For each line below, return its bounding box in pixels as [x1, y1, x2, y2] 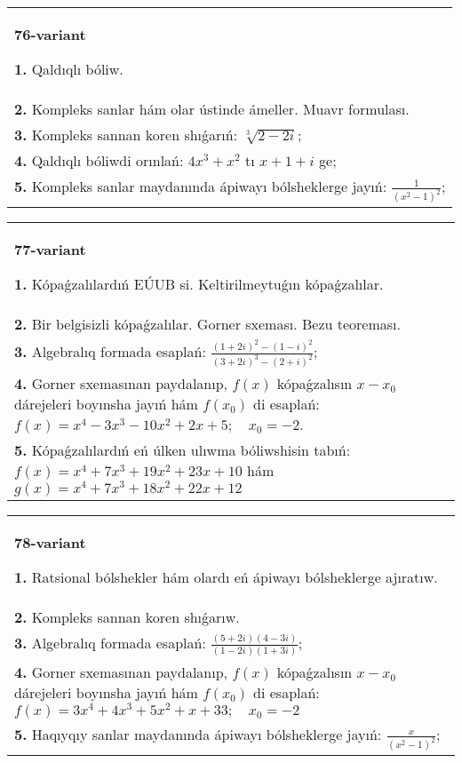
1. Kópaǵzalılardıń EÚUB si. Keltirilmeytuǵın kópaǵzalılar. [14, 274, 384, 295]
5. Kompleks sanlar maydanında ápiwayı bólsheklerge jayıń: [14, 176, 387, 196]
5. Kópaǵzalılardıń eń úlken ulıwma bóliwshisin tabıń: [14, 440, 351, 461]
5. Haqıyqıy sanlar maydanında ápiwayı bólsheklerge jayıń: [14, 723, 382, 744]
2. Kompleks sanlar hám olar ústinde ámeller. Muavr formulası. [14, 99, 410, 119]
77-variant [14, 239, 86, 260]
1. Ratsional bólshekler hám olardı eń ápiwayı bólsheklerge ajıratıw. [14, 567, 438, 588]
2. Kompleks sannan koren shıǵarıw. [14, 607, 240, 628]
